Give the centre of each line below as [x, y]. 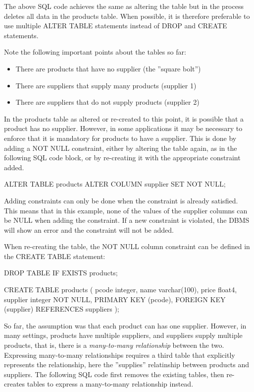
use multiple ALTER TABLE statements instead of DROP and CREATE [116, 26]
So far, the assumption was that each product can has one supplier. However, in [125, 325]
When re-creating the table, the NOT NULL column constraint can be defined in [127, 246]
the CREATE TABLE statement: [55, 256]
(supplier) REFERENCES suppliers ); [62, 309]
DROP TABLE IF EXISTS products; [61, 273]
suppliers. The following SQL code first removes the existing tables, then [114, 374]
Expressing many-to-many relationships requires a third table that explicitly [120, 355]
